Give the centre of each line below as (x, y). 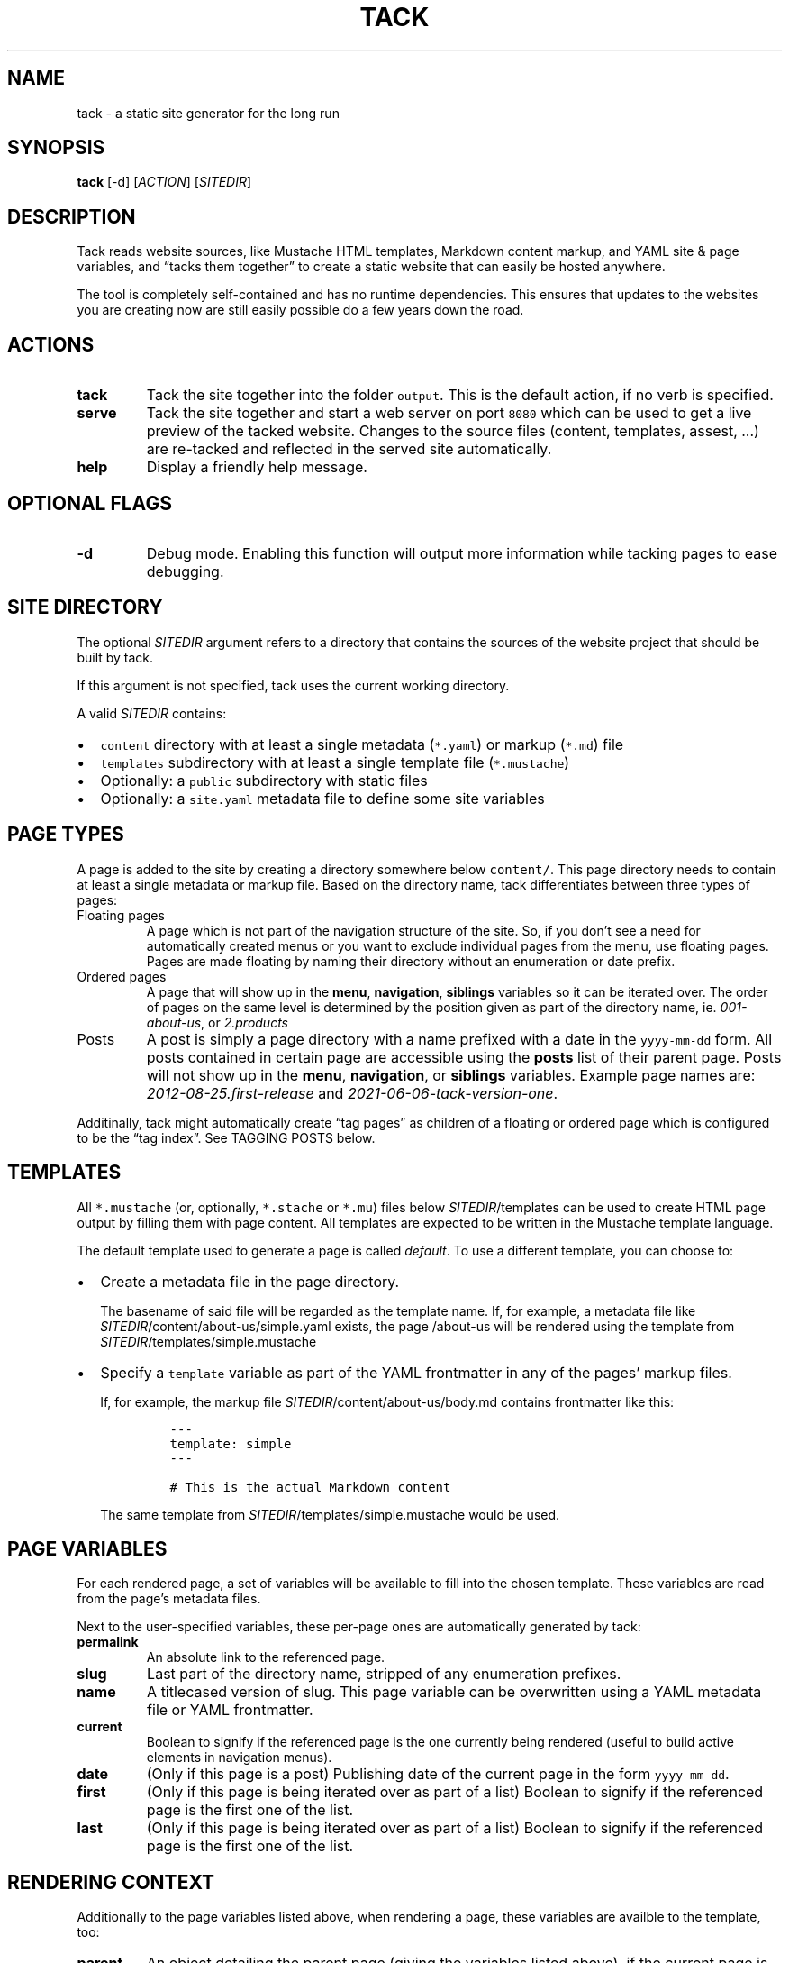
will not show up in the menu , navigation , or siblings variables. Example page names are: (451, 1075)
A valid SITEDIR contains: (152, 713)
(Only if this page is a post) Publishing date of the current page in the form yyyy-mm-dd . (438, 1774)
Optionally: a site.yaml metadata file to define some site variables (322, 798)
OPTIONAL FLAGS (90, 503)
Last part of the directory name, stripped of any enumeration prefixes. (384, 1674)
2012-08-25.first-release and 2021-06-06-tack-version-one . (352, 1093)
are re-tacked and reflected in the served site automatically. (349, 449)
